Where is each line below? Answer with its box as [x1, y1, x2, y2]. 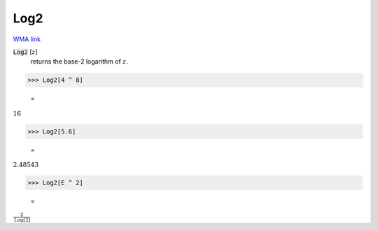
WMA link [13, 35, 41, 43]
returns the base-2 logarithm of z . [30, 57, 129, 66]
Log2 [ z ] [13, 48, 38, 56]
